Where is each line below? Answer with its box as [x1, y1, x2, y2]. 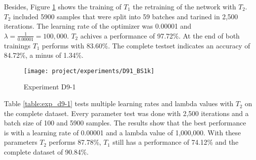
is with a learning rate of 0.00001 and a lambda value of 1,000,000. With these [4, 127, 241, 137]
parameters [4, 137, 37, 147]
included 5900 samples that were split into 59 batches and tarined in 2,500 [13, 11, 238, 21]
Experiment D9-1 [24, 81, 76, 92]
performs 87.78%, [49, 137, 101, 147]
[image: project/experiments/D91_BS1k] [24, 67, 154, 75]
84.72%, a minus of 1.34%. [4, 50, 84, 60]
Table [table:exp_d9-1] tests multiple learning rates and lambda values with [4, 98, 234, 109]
